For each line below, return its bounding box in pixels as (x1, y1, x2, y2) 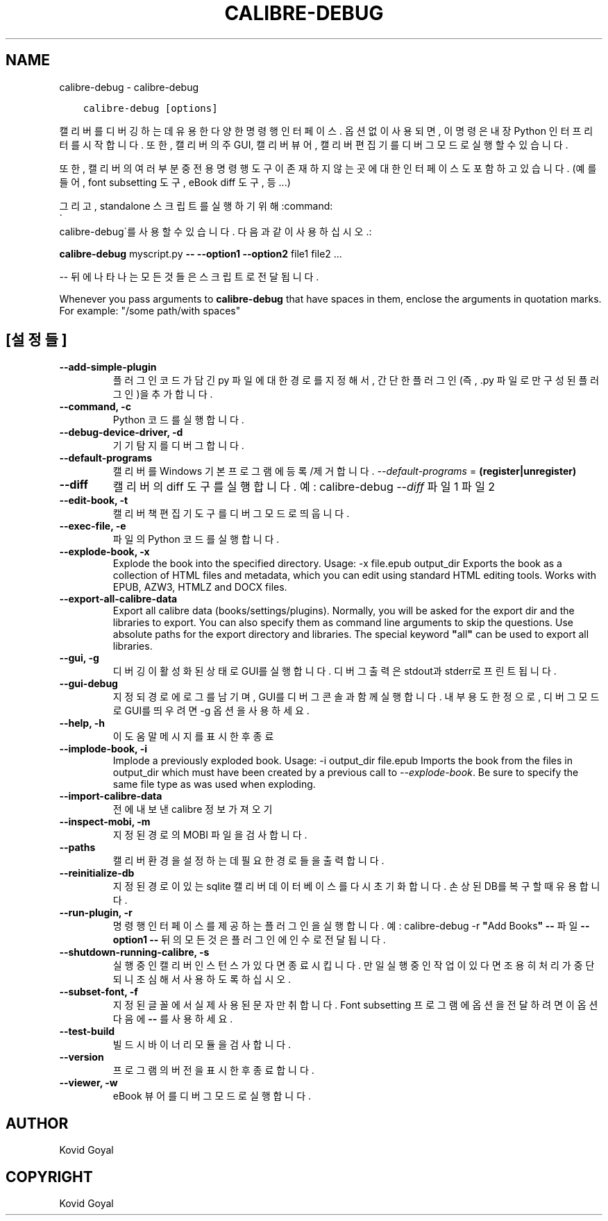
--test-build (59, 1025, 115, 1038)
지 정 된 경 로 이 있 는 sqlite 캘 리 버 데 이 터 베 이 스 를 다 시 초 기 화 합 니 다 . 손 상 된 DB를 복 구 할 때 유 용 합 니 (112, 880, 600, 893)
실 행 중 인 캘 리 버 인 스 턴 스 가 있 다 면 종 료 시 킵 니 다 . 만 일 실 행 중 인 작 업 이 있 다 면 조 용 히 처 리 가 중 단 (112, 959, 595, 972)
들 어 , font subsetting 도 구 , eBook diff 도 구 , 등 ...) (59, 176, 291, 188)
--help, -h (59, 717, 105, 730)
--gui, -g (59, 652, 99, 664)
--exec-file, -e (59, 520, 126, 532)
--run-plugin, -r (59, 907, 133, 919)
